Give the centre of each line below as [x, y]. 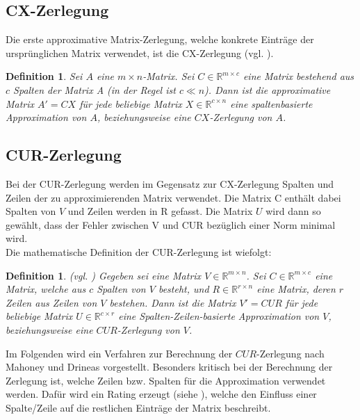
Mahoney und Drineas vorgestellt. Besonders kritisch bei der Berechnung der [169, 367]
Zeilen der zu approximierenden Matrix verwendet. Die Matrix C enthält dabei [173, 197]
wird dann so [293, 211]
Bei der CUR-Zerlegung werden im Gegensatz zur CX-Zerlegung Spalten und [170, 183]
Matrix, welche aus [46, 289]
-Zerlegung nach [291, 353]
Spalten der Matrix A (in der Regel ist [95, 89]
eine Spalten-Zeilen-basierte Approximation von [219, 316]
